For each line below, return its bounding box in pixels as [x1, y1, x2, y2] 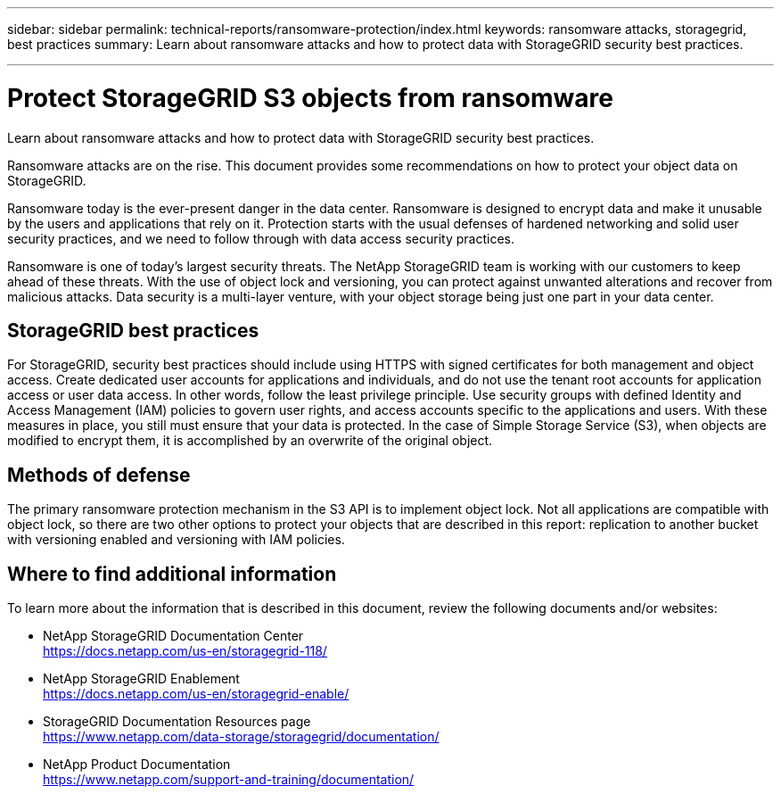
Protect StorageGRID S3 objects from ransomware [7, 82, 613, 113]
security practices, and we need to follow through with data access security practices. [7, 230, 514, 246]
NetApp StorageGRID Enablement [43, 671, 240, 687]
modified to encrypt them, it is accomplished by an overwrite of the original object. [7, 433, 493, 449]
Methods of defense [7, 463, 191, 486]
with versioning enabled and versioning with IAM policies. [7, 532, 345, 548]
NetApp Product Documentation [43, 757, 231, 773]
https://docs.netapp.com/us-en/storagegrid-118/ [43, 643, 327, 659]
